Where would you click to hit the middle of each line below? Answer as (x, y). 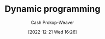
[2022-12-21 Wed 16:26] (52, 32)
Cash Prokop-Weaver (52, 22)
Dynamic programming (52, 9)
